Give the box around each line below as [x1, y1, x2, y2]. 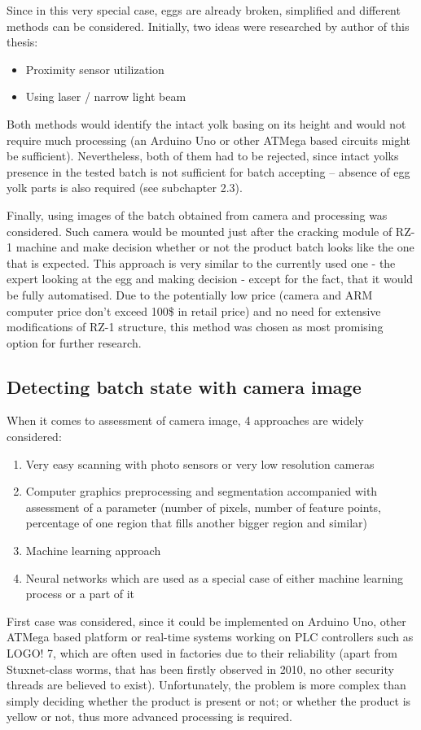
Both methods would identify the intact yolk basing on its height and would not [7, 115, 406, 132]
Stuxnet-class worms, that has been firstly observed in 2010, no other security [7, 660, 394, 677]
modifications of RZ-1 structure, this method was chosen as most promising [7, 318, 384, 335]
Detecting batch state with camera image [7, 374, 362, 399]
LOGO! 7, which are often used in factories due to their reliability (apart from [7, 645, 397, 662]
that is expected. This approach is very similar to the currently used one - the [7, 254, 396, 271]
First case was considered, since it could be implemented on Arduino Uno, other [7, 612, 406, 629]
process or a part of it [25, 585, 135, 602]
